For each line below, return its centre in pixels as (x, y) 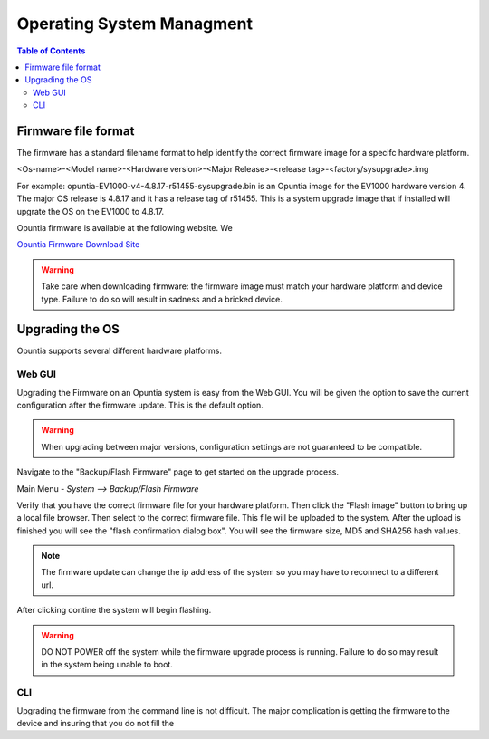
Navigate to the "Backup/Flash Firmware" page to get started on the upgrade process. (178, 472)
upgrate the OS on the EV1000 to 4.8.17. (91, 211)
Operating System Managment (135, 24)
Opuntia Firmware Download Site (78, 245)
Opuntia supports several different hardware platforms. (119, 351)
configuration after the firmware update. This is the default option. (140, 405)
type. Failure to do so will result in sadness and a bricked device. (162, 299)
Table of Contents (51, 51)
